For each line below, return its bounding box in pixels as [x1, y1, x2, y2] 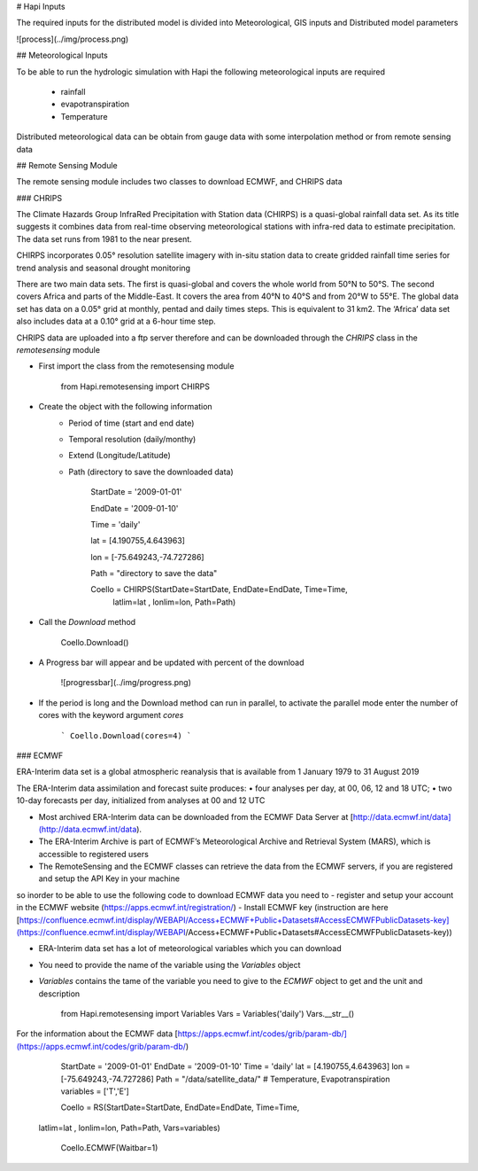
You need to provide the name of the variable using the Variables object [38, 959, 301, 970]
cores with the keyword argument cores [38, 710, 184, 721]
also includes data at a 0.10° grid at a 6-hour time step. [16, 316, 216, 327]
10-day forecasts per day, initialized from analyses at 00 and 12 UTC [16, 795, 266, 806]
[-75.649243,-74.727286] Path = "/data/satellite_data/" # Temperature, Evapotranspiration [60, 1073, 390, 1084]
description [38, 988, 81, 999]
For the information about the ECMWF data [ [16, 1028, 179, 1039]
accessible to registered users [38, 848, 150, 859]
